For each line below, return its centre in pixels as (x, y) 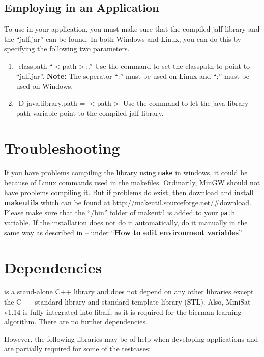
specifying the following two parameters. (67, 49)
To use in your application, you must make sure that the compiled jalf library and (132, 29)
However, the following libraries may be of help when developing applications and (131, 338)
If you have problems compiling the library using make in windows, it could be (126, 172)
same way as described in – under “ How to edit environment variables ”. (124, 232)
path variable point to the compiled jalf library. (90, 113)
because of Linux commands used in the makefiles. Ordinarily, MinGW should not (132, 182)
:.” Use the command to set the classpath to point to (168, 65)
